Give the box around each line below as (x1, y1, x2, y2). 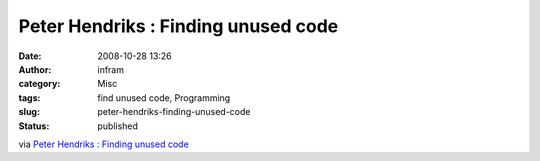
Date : (18, 50, 42, 62)
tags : (18, 91, 41, 104)
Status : (18, 120, 50, 132)
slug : (18, 106, 40, 118)
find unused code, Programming (97, 91, 231, 104)
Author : (18, 63, 52, 75)
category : (18, 78, 61, 90)
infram (97, 63, 125, 75)
